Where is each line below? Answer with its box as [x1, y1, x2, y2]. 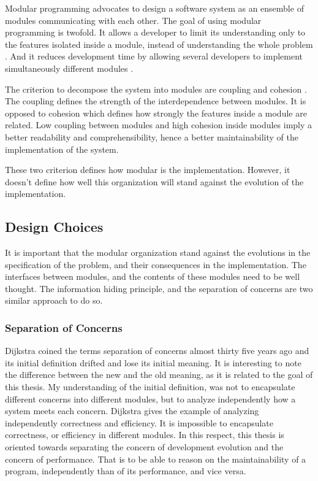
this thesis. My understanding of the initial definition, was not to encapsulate [5, 380, 295, 393]
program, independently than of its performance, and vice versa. [5, 464, 246, 477]
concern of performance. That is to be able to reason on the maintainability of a [5, 452, 306, 465]
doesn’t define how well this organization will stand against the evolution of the [5, 175, 304, 188]
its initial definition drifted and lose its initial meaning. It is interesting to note [5, 356, 301, 369]
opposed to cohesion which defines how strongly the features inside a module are [5, 106, 307, 119]
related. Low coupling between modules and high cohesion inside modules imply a [5, 118, 312, 131]
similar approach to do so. [5, 294, 103, 307]
